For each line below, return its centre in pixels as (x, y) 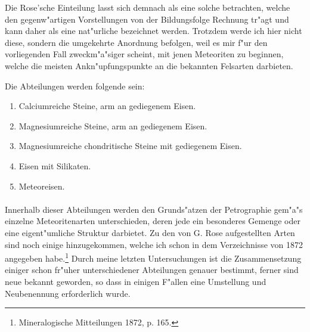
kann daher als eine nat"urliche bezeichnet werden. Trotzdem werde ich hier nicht (154, 31)
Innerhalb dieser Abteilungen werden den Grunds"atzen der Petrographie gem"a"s (154, 209)
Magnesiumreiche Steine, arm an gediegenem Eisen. (113, 125)
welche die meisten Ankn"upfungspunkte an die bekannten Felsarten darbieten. (149, 65)
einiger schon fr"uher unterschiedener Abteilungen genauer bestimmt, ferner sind (152, 270)
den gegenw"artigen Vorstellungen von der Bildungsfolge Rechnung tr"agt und (147, 19)
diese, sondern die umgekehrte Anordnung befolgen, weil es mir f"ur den (136, 42)
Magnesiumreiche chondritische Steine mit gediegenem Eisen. (130, 146)
